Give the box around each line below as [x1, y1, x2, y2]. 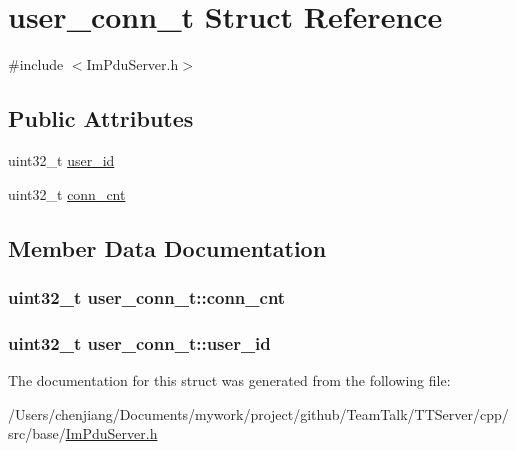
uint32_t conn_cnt [8, 183, 126, 204]
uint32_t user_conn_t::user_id [8, 330, 271, 355]
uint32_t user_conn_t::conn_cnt [8, 284, 286, 309]
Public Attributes [8, 103, 194, 134]
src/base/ [8, 423, 66, 444]
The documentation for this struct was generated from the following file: [8, 369, 451, 390]
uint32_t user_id [8, 149, 115, 170]
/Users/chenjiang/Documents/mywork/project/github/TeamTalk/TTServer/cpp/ [8, 403, 509, 424]
